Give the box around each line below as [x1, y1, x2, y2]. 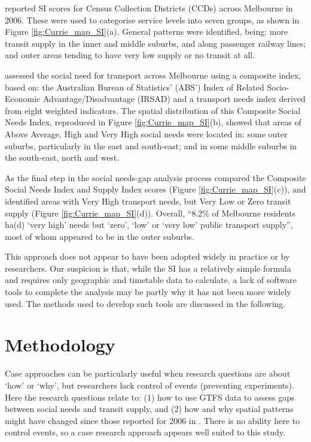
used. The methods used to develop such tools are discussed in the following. [5, 297, 286, 309]
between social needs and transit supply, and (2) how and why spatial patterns [5, 402, 294, 415]
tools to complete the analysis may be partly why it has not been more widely [5, 285, 291, 298]
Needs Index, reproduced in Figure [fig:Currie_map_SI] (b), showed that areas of [5, 116, 301, 128]
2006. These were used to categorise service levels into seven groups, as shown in [5, 13, 300, 26]
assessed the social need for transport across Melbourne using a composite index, [5, 68, 301, 81]
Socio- [267, 80, 289, 93]
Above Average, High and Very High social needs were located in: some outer [5, 127, 288, 140]
